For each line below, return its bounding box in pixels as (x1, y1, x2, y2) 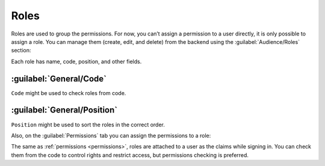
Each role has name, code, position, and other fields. (11, 58, 142, 65)
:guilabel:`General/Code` (11, 73, 107, 84)
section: (11, 47, 31, 54)
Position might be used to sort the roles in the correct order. (11, 121, 166, 128)
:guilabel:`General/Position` (11, 105, 117, 115)
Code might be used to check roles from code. (11, 89, 126, 96)
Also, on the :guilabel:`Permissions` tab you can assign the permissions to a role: (11, 132, 211, 139)
